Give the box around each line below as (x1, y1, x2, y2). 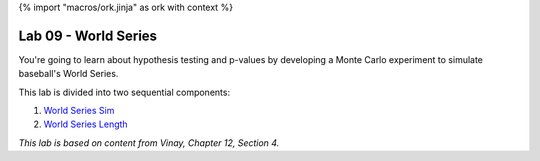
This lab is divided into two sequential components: (18, 86, 230, 98)
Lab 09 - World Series (18, 27, 158, 44)
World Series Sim (43, 105, 115, 117)
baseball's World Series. (18, 68, 119, 80)
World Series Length (43, 118, 129, 130)
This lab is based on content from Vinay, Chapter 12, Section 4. (18, 136, 280, 149)
